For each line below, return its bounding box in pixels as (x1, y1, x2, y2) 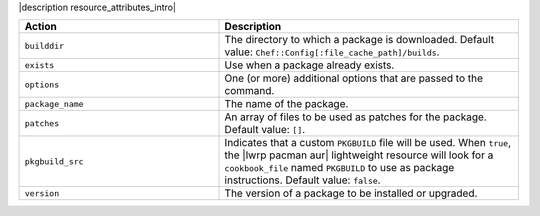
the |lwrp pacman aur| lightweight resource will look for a (224, 148, 494, 162)
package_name (24, 98, 84, 109)
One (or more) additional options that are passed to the (224, 71, 484, 85)
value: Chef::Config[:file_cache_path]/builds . (224, 45, 440, 59)
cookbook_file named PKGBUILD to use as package (224, 161, 455, 175)
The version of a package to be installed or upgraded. (224, 186, 478, 200)
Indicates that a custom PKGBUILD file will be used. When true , (224, 136, 512, 150)
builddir (24, 40, 65, 51)
